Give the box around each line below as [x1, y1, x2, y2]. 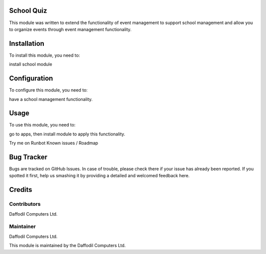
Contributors [9, 201, 41, 208]
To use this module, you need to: [9, 122, 76, 128]
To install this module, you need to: [9, 52, 80, 58]
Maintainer [9, 223, 36, 230]
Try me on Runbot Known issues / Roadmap [9, 140, 99, 146]
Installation [9, 39, 44, 48]
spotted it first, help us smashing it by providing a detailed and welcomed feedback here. [9, 173, 190, 179]
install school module [9, 62, 53, 67]
